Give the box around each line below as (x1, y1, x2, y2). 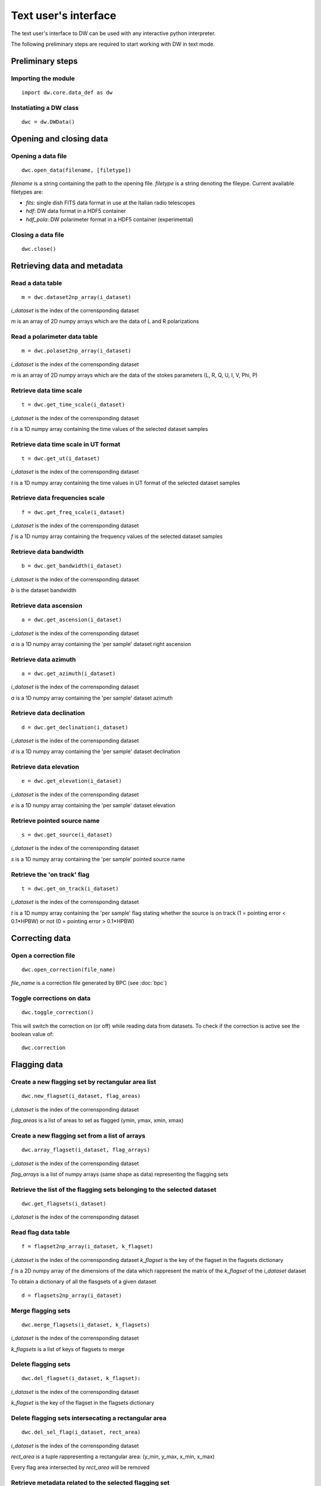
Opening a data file (11, 152, 67, 160)
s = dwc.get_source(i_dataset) (21, 832, 113, 838)
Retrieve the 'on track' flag (11, 870, 90, 879)
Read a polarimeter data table (11, 333, 98, 341)
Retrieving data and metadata (11, 260, 123, 270)
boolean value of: (11, 1031, 54, 1038)
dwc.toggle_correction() (21, 1009, 94, 1016)
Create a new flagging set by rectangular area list (11, 1078, 156, 1086)
